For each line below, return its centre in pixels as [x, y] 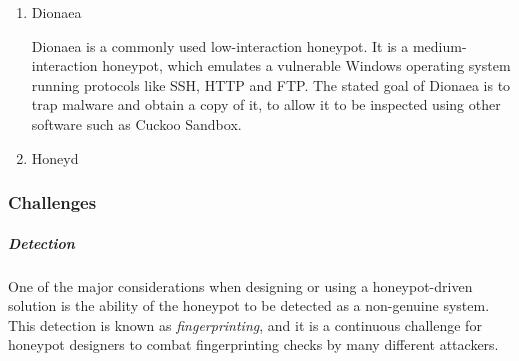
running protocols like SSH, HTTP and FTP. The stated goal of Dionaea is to [271, 84]
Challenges [52, 202]
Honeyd [55, 157]
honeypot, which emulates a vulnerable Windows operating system [306, 65]
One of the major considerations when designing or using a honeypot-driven [240, 285]
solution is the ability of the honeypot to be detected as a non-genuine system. [249, 305]
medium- [439, 45]
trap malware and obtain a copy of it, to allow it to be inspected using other [266, 104]
